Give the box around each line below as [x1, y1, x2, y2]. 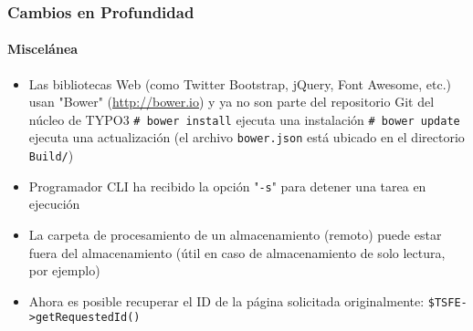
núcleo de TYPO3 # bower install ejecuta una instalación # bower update [28, 109, 460, 129]
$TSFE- [427, 295, 468, 309]
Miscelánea [7, 39, 79, 58]
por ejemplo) [28, 261, 100, 280]
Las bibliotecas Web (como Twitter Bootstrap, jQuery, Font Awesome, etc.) [28, 74, 452, 93]
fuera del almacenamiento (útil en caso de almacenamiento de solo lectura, [28, 243, 446, 262]
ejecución [28, 194, 80, 213]
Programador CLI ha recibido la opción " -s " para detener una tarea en [28, 176, 426, 195]
